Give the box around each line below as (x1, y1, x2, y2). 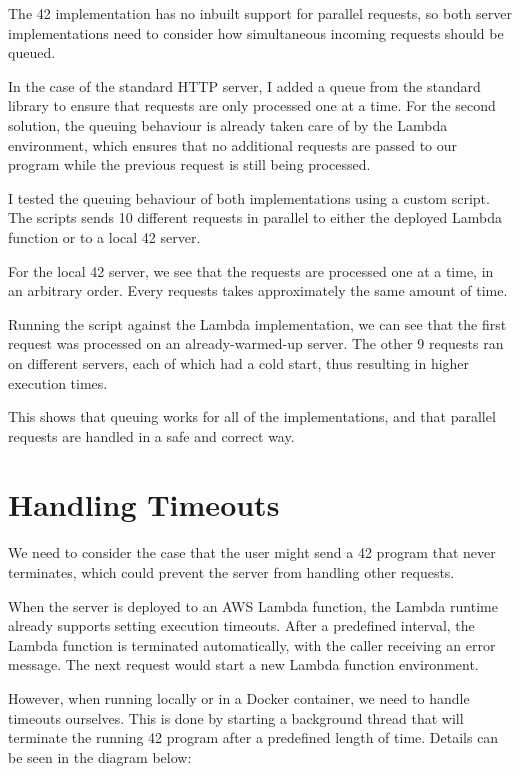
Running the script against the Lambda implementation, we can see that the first (8, 313, 507, 334)
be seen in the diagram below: (8, 746, 192, 767)
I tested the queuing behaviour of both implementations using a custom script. (8, 187, 490, 208)
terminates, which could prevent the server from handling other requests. (8, 562, 455, 582)
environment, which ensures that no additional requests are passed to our (8, 134, 458, 155)
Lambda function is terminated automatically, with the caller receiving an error (8, 634, 496, 655)
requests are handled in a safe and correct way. (8, 425, 295, 446)
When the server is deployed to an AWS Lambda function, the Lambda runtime (8, 595, 498, 616)
